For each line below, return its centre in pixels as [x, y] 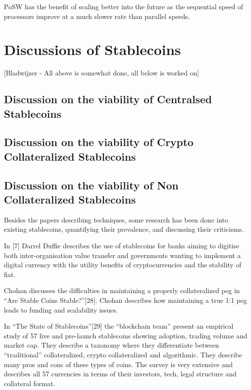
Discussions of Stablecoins [92, 49]
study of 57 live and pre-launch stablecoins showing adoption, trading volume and [126, 335]
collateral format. [30, 383]
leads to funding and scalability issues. [61, 309]
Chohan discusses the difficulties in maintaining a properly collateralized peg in [122, 290]
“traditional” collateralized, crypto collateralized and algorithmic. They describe [123, 354]
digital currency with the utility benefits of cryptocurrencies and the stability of [123, 265]
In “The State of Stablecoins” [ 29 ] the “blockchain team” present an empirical [119, 326]
